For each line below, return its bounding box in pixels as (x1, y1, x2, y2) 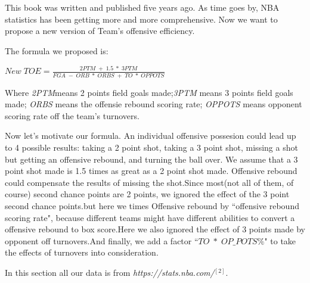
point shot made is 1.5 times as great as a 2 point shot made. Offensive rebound (5, 164, 297, 177)
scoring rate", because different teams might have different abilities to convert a (5, 211, 295, 223)
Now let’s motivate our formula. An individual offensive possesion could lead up (5, 129, 296, 142)
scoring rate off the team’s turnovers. (5, 109, 139, 122)
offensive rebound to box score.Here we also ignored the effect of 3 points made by (5, 223, 306, 235)
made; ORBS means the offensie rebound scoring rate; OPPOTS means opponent (5, 98, 302, 110)
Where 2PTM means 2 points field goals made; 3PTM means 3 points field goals (5, 86, 293, 98)
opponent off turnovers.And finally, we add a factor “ (5, 234, 199, 247)
